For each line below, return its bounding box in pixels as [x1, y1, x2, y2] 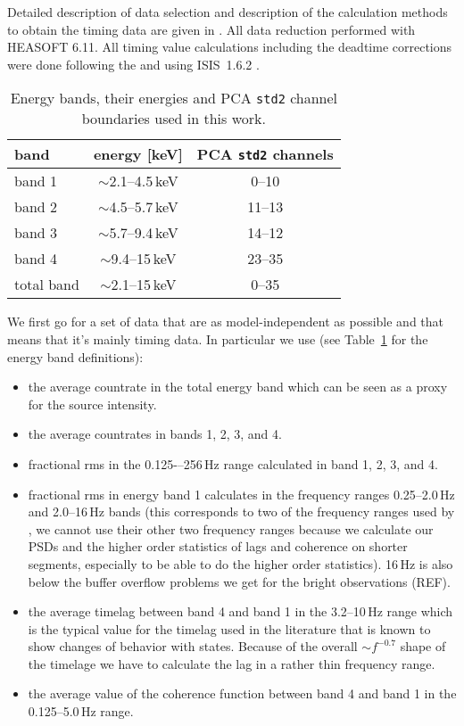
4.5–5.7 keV [109, 196, 178, 218]
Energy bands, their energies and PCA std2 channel [10, 87, 338, 109]
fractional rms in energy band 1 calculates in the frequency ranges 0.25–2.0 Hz [28, 484, 455, 503]
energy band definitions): [7, 347, 144, 366]
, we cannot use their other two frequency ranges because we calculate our [28, 519, 434, 538]
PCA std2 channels [196, 144, 334, 165]
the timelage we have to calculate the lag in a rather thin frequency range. [28, 654, 435, 672]
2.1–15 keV [111, 274, 177, 295]
